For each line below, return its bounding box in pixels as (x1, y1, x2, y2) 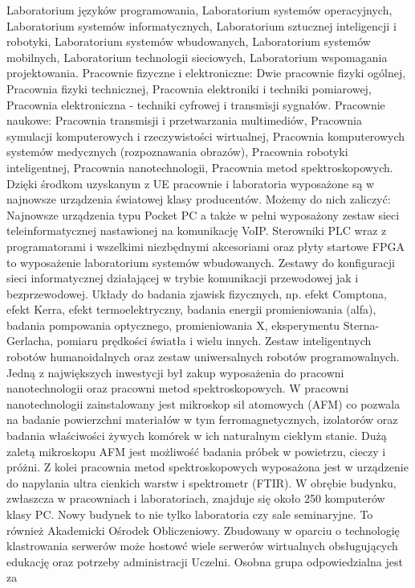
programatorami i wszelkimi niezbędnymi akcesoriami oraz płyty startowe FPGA (6, 237, 405, 254)
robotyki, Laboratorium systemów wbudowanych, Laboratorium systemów (6, 33, 371, 50)
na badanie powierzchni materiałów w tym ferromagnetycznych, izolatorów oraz (6, 411, 398, 428)
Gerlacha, (6, 332, 54, 349)
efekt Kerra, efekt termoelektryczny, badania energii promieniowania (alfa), (6, 301, 376, 318)
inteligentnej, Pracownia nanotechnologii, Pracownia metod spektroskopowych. (6, 158, 393, 175)
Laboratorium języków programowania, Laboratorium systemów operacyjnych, (6, 2, 393, 18)
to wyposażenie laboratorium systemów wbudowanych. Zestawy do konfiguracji (6, 253, 395, 270)
